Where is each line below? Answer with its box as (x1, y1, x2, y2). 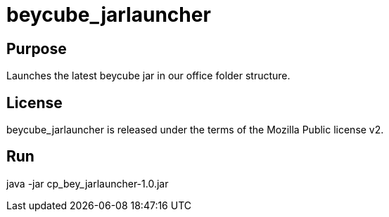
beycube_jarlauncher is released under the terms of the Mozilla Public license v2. (6, 124, 384, 136)
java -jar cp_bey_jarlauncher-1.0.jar (6, 177, 169, 190)
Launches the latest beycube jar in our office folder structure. (6, 70, 291, 82)
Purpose (6, 39, 67, 58)
